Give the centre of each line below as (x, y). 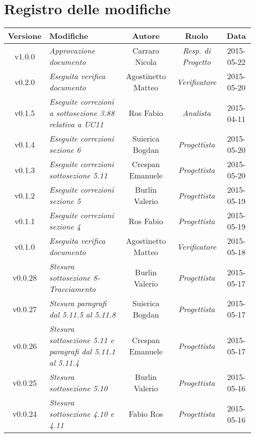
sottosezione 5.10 (78, 388)
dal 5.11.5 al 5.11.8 (82, 315)
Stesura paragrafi (78, 303)
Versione (25, 36)
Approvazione (72, 51)
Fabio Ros (146, 414)
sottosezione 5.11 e (82, 340)
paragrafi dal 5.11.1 (82, 351)
